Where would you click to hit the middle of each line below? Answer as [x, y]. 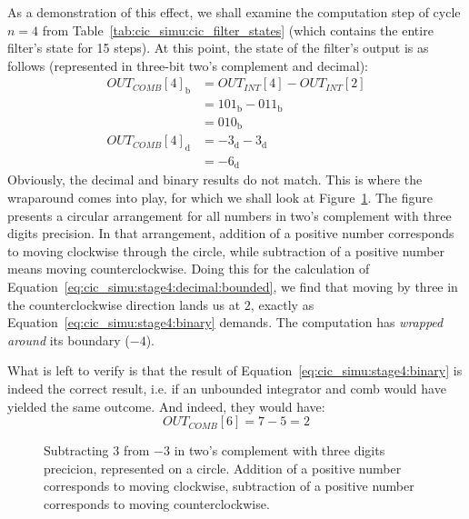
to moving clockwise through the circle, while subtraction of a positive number [226, 250]
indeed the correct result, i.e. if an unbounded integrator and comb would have [227, 389]
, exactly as [282, 304]
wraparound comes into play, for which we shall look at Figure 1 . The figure [220, 198]
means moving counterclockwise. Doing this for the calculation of [189, 269]
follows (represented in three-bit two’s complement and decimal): [188, 65]
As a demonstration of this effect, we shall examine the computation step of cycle [234, 12]
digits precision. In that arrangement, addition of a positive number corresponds [231, 233]
